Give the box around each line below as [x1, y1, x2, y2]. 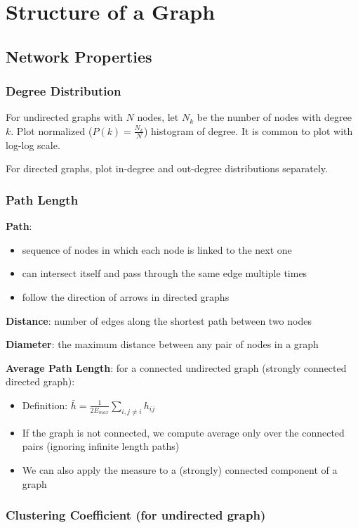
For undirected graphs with [6, 110, 123, 124]
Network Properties [6, 45, 152, 67]
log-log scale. [6, 137, 60, 152]
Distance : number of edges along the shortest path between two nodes [6, 313, 312, 328]
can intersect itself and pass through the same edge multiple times [22, 266, 307, 281]
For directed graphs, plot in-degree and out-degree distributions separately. [6, 161, 328, 176]
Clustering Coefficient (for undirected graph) [6, 506, 266, 524]
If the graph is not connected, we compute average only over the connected [22, 425, 345, 439]
